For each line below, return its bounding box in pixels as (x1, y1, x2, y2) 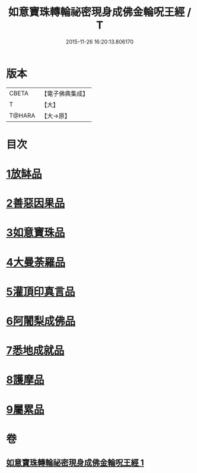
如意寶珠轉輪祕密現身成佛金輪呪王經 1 (6, 458, 144, 468)
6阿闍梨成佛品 (6, 315, 76, 328)
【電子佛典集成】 (41, 89, 89, 98)
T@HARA (9, 111, 36, 120)
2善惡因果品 (6, 197, 65, 210)
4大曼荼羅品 (6, 255, 65, 269)
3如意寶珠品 (6, 226, 65, 240)
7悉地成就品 (6, 344, 65, 358)
